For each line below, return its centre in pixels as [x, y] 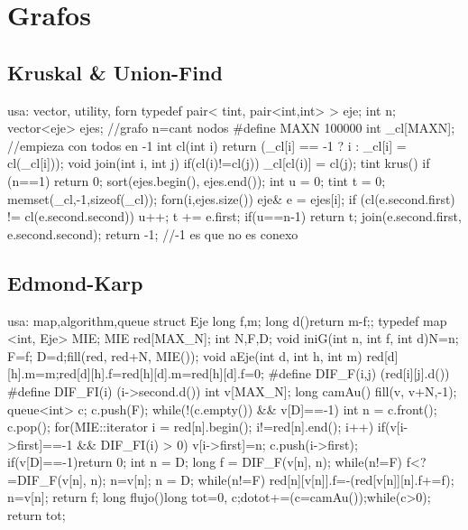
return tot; [37, 515]
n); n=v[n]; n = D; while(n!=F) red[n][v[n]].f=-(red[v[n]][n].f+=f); [272, 479]
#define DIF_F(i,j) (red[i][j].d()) [359, 373]
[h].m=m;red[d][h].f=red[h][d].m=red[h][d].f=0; [136, 373]
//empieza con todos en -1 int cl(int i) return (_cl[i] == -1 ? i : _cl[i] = [207, 145]
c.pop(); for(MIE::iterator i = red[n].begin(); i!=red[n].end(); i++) [191, 427]
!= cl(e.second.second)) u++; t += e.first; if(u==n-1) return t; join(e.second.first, [234, 216]
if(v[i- [393, 427]
